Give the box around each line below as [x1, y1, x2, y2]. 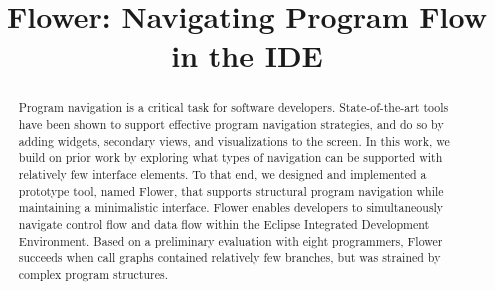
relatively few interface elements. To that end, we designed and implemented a [18, 165, 427, 182]
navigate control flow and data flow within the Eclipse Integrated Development [18, 215, 430, 232]
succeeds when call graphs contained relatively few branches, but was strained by [18, 249, 441, 266]
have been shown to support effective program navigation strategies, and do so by [18, 116, 444, 133]
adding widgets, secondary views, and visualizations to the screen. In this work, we [18, 132, 450, 149]
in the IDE [171, 35, 323, 76]
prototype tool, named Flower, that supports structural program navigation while [18, 182, 444, 199]
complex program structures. [18, 265, 169, 282]
